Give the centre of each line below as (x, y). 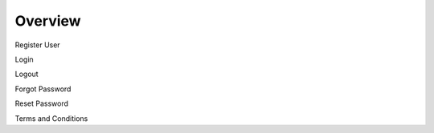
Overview (48, 21)
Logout (27, 74)
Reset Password (41, 103)
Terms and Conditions (51, 118)
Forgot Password (43, 89)
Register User (37, 45)
